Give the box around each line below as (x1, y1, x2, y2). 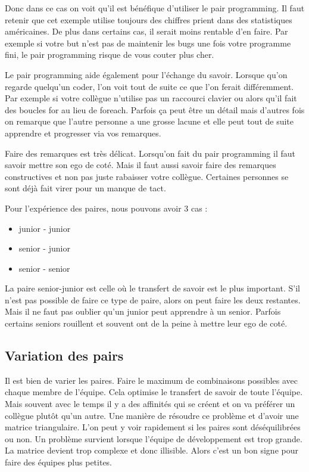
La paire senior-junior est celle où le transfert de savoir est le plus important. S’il (5, 282, 300, 294)
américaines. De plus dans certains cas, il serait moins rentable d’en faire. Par (5, 25, 288, 38)
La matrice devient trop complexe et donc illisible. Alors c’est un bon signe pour (5, 444, 298, 457)
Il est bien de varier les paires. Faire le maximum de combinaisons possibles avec (5, 374, 298, 386)
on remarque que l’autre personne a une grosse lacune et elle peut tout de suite (5, 115, 294, 128)
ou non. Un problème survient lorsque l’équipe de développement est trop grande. (5, 432, 302, 445)
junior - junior (18, 222, 71, 234)
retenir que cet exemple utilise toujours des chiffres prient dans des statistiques (5, 13, 292, 26)
